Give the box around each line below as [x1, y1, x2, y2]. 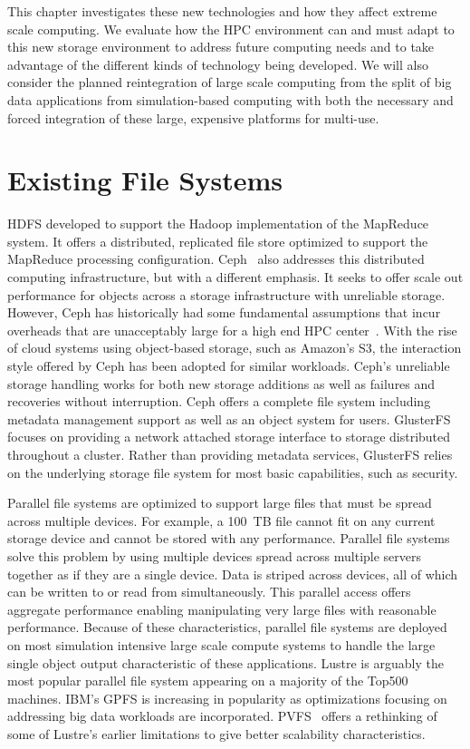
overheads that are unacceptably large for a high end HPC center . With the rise [7, 320, 457, 339]
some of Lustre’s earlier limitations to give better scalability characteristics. [7, 724, 426, 743]
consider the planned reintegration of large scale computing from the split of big [7, 73, 452, 92]
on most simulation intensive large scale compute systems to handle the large [7, 635, 436, 654]
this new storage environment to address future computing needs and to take [7, 37, 435, 56]
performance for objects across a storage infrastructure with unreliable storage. [7, 285, 446, 304]
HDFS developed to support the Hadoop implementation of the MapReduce [7, 214, 429, 233]
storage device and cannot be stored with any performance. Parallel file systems [7, 529, 450, 548]
